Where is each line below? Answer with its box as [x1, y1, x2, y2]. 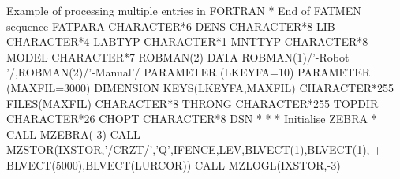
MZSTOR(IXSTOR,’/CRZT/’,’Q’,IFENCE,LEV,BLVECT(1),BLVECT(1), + [6, 141, 383, 158]
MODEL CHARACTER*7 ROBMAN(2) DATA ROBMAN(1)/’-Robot [6, 48, 350, 65]
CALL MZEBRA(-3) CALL [6, 125, 140, 142]
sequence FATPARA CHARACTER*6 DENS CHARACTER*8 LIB [6, 17, 335, 34]
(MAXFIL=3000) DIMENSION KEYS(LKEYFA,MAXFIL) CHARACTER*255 [6, 79, 394, 95]
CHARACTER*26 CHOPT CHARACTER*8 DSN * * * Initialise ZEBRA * [6, 110, 377, 127]
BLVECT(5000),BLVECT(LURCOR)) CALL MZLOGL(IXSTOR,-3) [6, 156, 341, 173]
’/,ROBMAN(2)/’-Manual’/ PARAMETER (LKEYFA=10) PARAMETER [6, 64, 371, 80]
